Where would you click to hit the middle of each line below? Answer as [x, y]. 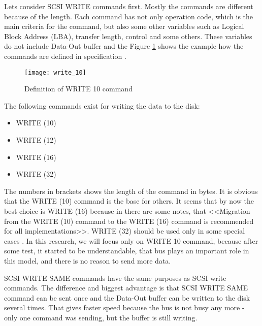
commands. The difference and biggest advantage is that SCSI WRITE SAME [126, 288]
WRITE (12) [36, 140]
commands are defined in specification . [65, 56]
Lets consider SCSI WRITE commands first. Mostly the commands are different [129, 6]
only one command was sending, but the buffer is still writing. [101, 317]
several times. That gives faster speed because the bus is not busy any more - [124, 307]
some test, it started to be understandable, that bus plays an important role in [127, 251]
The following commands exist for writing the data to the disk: [102, 105]
